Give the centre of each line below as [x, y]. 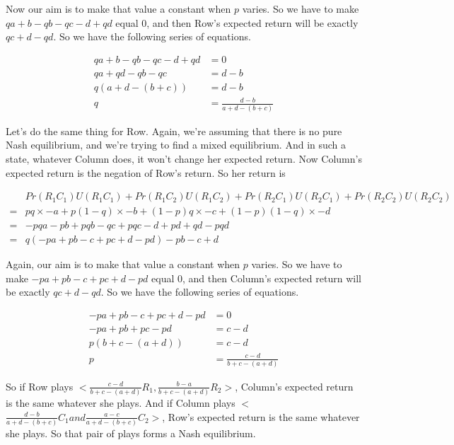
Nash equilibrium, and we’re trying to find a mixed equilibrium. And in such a [176, 145]
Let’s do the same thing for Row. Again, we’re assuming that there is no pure [174, 131]
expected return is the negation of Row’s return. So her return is [146, 172]
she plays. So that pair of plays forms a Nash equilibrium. [131, 433]
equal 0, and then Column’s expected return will [256, 278]
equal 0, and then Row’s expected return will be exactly [237, 22]
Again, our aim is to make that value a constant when [123, 264]
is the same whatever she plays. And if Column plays [121, 403]
